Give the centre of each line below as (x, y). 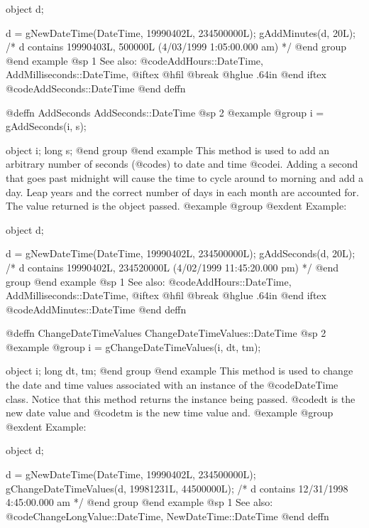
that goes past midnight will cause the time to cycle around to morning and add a (184, 177)
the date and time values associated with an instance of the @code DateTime (172, 385)
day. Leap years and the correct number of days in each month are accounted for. (182, 192)
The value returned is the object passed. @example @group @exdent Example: (176, 206)
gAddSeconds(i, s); (46, 126)
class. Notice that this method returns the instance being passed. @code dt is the (181, 398)
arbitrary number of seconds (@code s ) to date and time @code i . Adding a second (182, 164)
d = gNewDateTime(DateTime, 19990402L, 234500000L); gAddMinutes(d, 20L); (181, 32)
